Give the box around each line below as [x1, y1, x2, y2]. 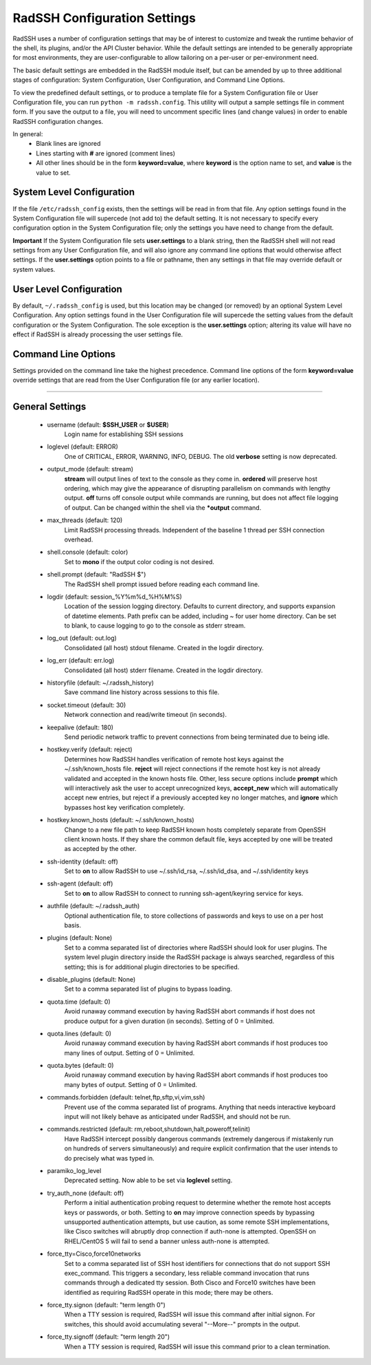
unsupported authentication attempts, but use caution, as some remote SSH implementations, [64, 1218, 330, 1226]
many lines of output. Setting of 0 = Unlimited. [64, 1049, 195, 1057]
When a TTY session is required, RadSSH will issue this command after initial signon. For [64, 1311, 315, 1319]
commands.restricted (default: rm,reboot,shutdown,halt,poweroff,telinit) [47, 1125, 251, 1133]
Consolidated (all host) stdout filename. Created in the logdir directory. [64, 643, 265, 652]
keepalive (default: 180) [47, 723, 113, 731]
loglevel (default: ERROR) [47, 442, 118, 451]
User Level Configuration [12, 283, 123, 295]
